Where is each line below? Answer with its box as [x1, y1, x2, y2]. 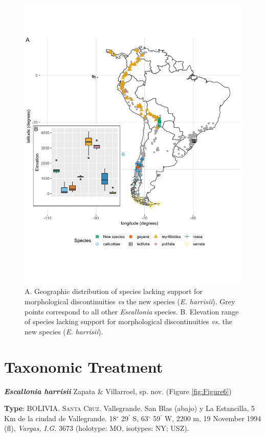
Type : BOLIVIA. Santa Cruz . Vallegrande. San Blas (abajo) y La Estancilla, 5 [4, 403, 255, 414]
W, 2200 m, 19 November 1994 [164, 412, 261, 423]
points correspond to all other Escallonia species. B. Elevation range [25, 306, 239, 317]
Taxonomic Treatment [4, 356, 163, 377]
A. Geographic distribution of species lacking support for [25, 286, 203, 297]
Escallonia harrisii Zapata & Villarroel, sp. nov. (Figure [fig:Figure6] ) [4, 385, 232, 396]
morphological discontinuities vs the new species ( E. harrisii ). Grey [25, 296, 235, 307]
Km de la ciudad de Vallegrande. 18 [4, 412, 117, 423]
